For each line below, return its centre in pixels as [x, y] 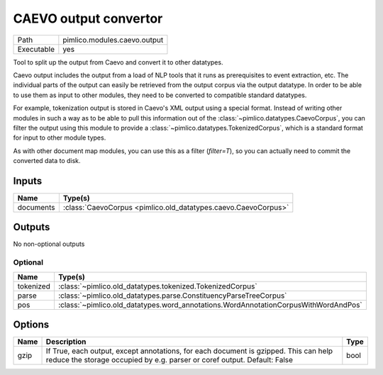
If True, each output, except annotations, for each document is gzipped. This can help [189, 351]
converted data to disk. [47, 161]
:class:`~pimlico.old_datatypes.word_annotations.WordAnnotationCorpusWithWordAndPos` [210, 305]
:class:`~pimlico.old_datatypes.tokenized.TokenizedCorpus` [158, 286]
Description [66, 342]
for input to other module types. [60, 138]
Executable [36, 49]
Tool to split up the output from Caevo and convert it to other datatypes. [118, 62]
